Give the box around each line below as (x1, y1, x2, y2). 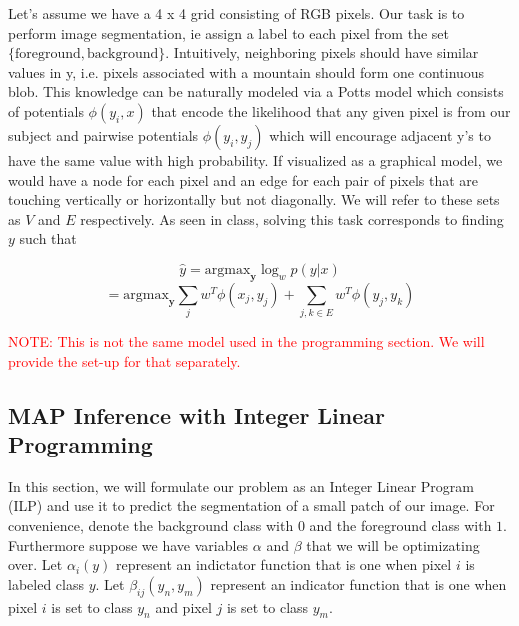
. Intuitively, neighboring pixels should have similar (165, 42, 479, 63)
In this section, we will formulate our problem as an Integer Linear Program (8, 475, 474, 496)
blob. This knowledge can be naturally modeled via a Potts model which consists (8, 81, 504, 102)
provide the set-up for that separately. (8, 350, 241, 371)
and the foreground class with (309, 515, 492, 536)
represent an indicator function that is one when (210, 573, 507, 594)
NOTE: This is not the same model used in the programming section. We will (8, 331, 485, 352)
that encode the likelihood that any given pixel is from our (151, 100, 511, 121)
